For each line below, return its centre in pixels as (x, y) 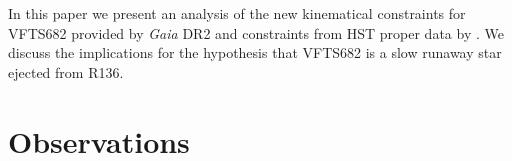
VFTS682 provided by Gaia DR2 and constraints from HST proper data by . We (256, 32)
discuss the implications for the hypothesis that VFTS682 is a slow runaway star (255, 52)
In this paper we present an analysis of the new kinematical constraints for (237, 13)
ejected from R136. (66, 71)
